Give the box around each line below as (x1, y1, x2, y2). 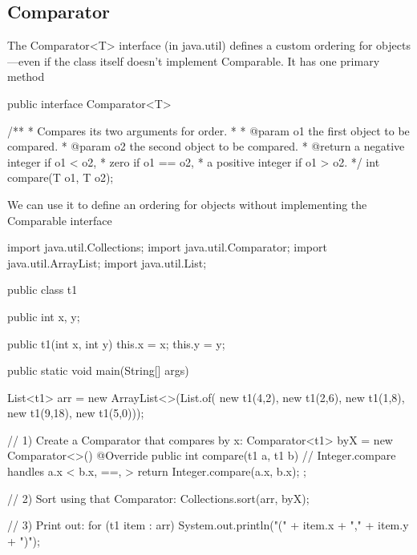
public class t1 (7, 281, 78, 298)
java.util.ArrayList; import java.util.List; (7, 254, 207, 271)
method (7, 68, 45, 85)
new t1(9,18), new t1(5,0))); (7, 404, 144, 421)
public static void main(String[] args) (7, 362, 189, 379)
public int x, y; (7, 308, 80, 324)
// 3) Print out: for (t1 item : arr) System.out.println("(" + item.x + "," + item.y (7, 517, 409, 533)
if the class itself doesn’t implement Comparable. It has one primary (43, 52, 380, 69)
